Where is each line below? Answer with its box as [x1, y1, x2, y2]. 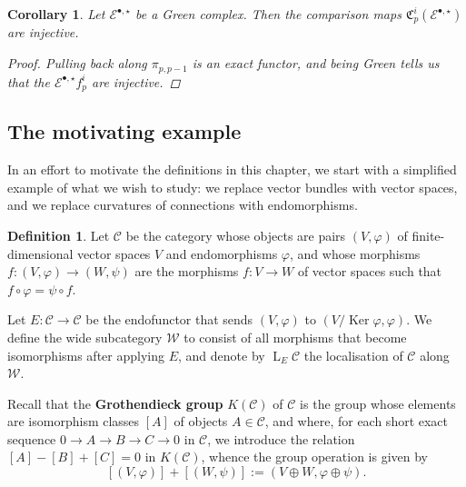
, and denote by [178, 345, 265, 364]
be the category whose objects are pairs [125, 225, 346, 244]
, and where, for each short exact [264, 412, 449, 431]
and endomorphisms [165, 243, 278, 263]
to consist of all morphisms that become [183, 327, 407, 346]
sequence [7, 429, 56, 448]
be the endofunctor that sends [85, 310, 253, 329]
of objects [174, 412, 228, 431]
